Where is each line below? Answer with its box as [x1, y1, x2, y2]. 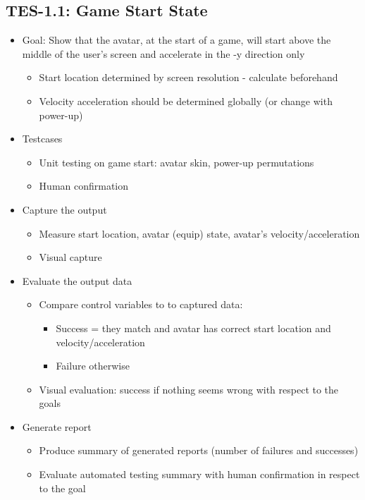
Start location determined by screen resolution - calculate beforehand [39, 70, 338, 85]
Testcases [22, 131, 63, 146]
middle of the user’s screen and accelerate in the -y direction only [22, 46, 305, 61]
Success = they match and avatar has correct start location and [56, 320, 331, 335]
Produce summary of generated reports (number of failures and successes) [39, 443, 359, 458]
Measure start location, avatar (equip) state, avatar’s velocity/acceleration [39, 226, 360, 240]
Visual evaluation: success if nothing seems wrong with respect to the [39, 382, 339, 396]
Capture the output [22, 202, 107, 217]
